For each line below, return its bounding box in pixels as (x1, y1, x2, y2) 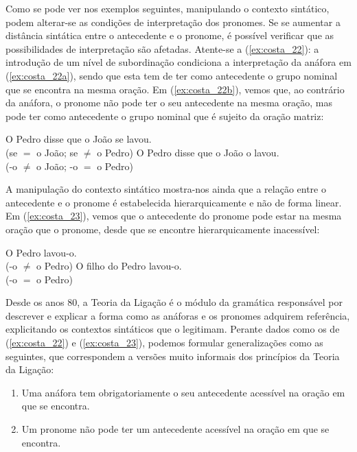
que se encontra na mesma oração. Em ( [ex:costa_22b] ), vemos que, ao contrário (5, 82, 345, 96)
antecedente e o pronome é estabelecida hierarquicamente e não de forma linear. (5, 195, 342, 209)
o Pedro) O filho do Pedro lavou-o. (36, 259, 182, 273)
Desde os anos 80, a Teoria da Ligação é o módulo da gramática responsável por (5, 295, 343, 309)
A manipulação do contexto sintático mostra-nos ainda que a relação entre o (5, 182, 326, 196)
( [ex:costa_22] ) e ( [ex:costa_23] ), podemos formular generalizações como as (5, 335, 323, 350)
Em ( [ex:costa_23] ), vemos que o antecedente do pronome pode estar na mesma (5, 209, 342, 223)
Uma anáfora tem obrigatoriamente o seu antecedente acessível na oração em (21, 385, 345, 399)
